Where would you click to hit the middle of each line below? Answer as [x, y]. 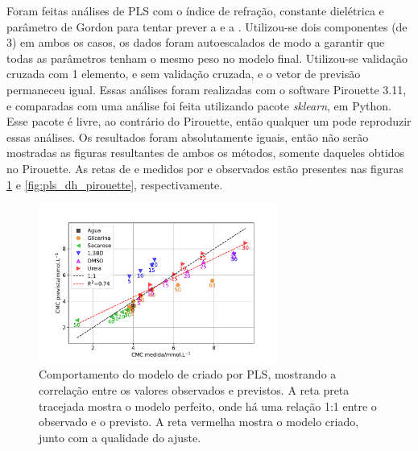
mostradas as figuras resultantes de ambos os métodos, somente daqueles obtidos [206, 153]
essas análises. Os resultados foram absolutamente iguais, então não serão [188, 137]
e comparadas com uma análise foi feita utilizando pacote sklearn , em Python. [199, 105]
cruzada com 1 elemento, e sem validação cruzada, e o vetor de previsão [184, 74]
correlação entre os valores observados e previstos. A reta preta [194, 389]
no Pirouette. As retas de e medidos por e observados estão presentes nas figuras [205, 168]
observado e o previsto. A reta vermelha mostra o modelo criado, [199, 422]
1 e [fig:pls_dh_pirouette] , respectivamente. [115, 184]
